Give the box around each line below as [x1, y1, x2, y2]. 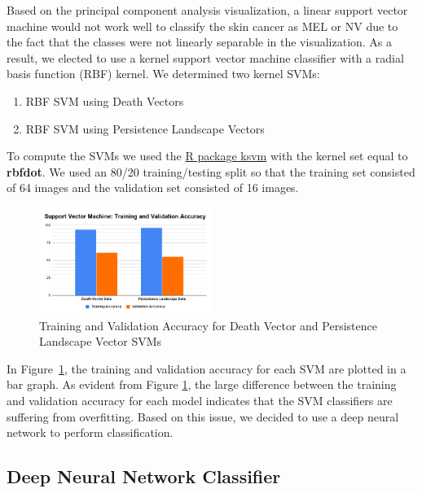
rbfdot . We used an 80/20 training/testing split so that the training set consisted [7, 163, 415, 180]
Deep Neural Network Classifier [7, 464, 281, 489]
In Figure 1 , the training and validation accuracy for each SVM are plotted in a [7, 360, 407, 377]
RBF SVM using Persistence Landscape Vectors [25, 120, 265, 137]
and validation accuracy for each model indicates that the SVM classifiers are [7, 391, 393, 408]
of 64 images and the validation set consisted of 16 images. [7, 179, 299, 196]
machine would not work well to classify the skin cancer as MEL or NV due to [7, 17, 398, 34]
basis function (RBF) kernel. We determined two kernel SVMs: [7, 65, 320, 82]
